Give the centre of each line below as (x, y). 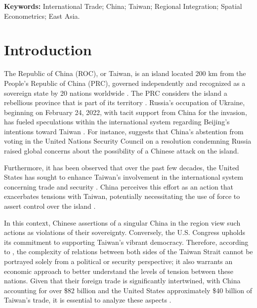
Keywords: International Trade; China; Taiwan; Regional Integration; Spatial (123, 6)
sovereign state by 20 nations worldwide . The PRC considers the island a (116, 93)
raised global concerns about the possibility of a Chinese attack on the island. (122, 151)
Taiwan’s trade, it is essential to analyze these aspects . (88, 300)
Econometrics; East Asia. (42, 16)
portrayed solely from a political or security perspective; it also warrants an (118, 261)
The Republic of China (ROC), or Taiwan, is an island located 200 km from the (125, 73)
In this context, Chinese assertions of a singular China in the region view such (122, 222)
